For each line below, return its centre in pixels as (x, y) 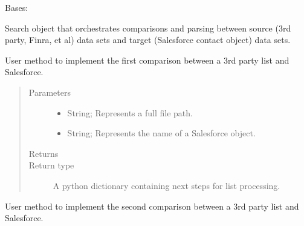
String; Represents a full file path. (130, 112)
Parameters (50, 92)
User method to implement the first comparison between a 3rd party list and (147, 60)
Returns (44, 153)
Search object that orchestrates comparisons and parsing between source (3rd (148, 28)
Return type (51, 165)
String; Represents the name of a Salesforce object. (161, 133)
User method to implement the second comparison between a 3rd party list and (152, 206)
